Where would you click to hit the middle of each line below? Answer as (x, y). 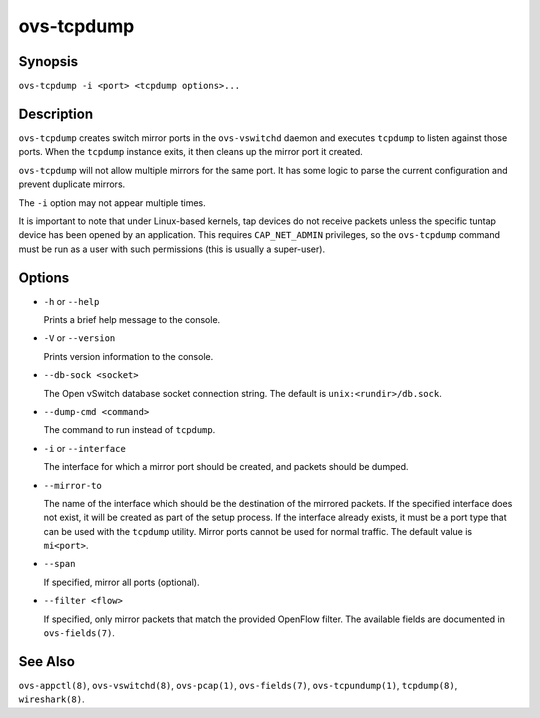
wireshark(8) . (51, 699)
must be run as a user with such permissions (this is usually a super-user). (171, 249)
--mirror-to (72, 485)
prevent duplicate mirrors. (72, 184)
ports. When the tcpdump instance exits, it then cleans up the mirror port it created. (191, 152)
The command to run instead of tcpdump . (129, 430)
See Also (46, 661)
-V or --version (79, 338)
